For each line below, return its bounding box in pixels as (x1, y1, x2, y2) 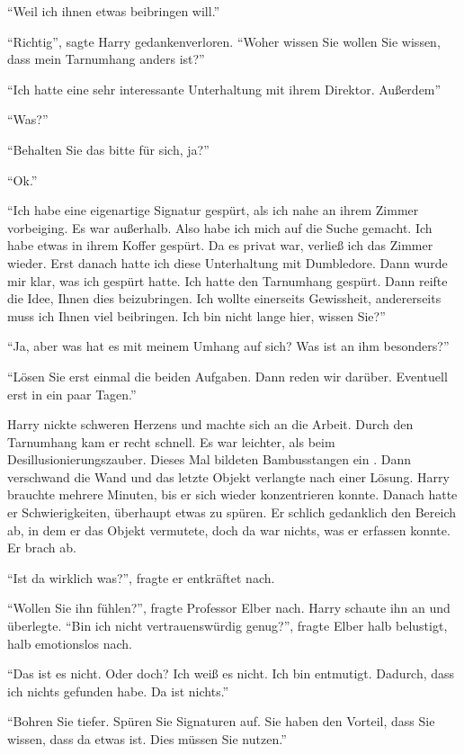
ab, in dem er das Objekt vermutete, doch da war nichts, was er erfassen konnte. (7, 520, 451, 539)
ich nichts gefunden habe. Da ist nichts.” (7, 681, 229, 700)
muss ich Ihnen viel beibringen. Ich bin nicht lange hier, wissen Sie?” (7, 306, 386, 325)
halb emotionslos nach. (7, 633, 132, 652)
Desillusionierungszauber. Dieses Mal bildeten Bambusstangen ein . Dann (7, 450, 412, 469)
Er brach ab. (7, 538, 76, 557)
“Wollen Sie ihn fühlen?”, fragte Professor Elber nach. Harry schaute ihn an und (7, 598, 451, 617)
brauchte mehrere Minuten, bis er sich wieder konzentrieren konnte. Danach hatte (7, 485, 458, 504)
